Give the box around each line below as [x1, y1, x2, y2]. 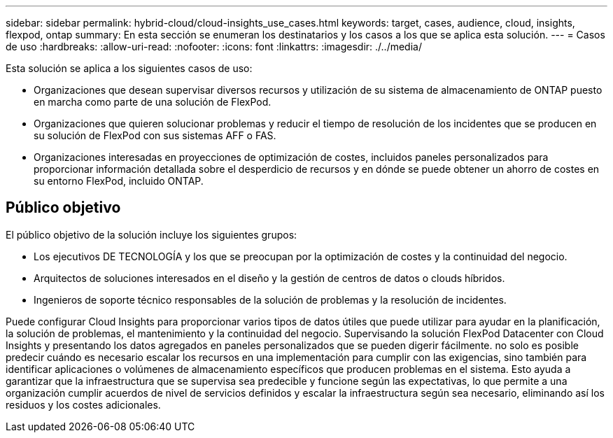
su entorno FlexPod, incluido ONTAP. [34, 175, 204, 187]
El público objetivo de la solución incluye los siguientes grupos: [6, 228, 297, 241]
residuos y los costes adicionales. [6, 398, 161, 411]
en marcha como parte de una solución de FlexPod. [34, 96, 272, 108]
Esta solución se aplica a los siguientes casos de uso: [6, 62, 253, 74]
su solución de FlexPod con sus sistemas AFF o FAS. [34, 129, 276, 141]
